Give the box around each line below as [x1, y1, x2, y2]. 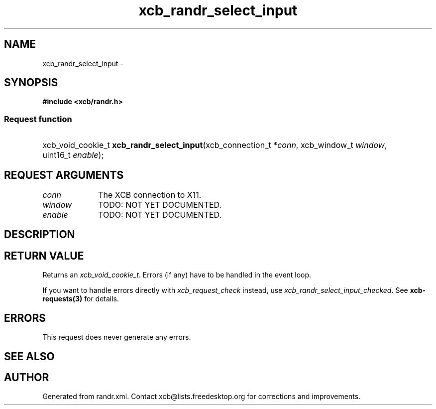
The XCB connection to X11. [98, 190, 202, 200]
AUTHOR [4, 371, 49, 384]
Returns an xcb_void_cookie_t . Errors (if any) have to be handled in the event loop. [42, 271, 312, 279]
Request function [4, 114, 72, 124]
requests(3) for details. [42, 294, 119, 303]
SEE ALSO [4, 350, 55, 363]
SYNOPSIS [4, 76, 58, 89]
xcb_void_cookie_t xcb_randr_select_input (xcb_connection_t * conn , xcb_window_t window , [42, 140, 387, 150]
